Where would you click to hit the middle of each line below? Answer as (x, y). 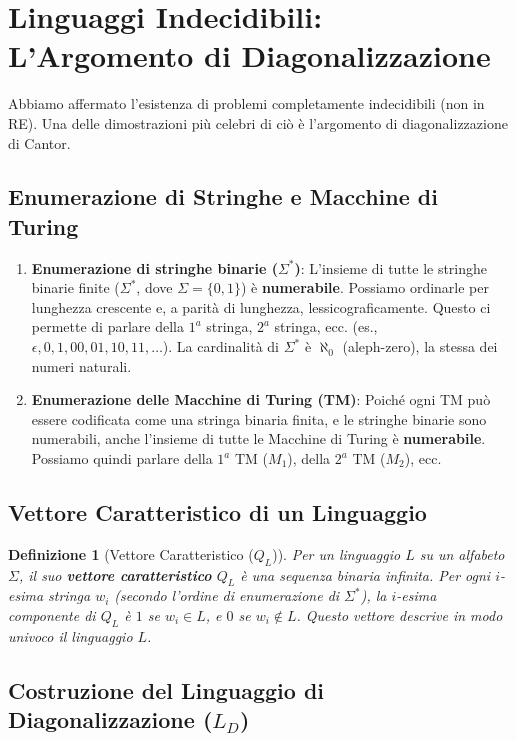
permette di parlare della (107, 326)
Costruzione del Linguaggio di (166, 689)
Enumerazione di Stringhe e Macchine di (223, 196)
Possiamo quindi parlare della (122, 458)
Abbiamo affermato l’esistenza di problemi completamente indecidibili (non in (246, 103)
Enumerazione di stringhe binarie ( (154, 267)
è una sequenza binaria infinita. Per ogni (365, 574)
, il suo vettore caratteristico (115, 574)
